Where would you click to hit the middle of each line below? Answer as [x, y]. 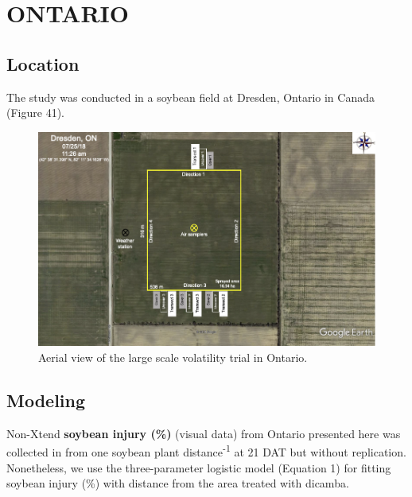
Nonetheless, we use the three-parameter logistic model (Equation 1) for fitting [199, 467]
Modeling [46, 400]
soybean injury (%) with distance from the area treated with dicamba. [178, 483]
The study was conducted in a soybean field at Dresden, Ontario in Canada [190, 97]
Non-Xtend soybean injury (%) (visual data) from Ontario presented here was [204, 433]
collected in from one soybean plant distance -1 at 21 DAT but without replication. [206, 450]
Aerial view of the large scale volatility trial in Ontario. [173, 357]
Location [43, 63]
